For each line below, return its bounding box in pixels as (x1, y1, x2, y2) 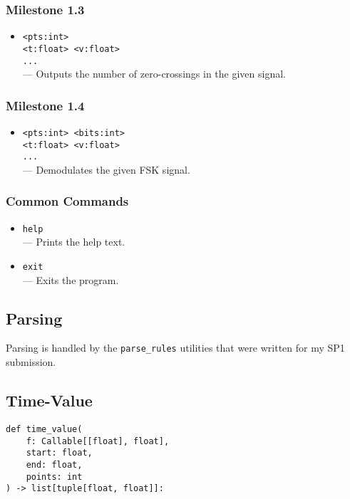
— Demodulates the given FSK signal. (22, 162, 190, 177)
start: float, (26, 448, 93, 458)
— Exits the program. (22, 272, 119, 287)
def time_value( (6, 424, 83, 434)
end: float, (26, 459, 83, 470)
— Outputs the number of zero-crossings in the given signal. (22, 66, 286, 81)
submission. (6, 354, 56, 369)
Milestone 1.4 (6, 96, 85, 114)
